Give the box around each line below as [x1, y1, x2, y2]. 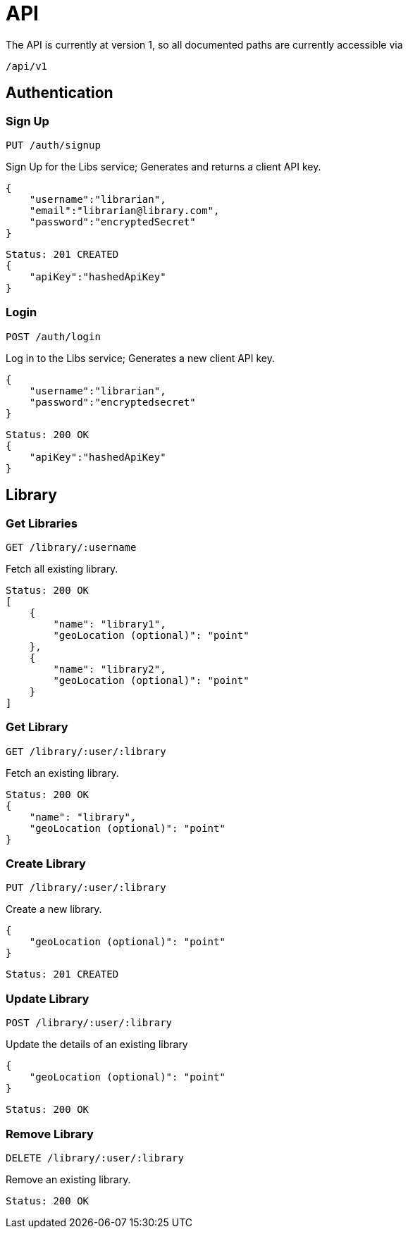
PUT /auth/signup [6, 139, 101, 151]
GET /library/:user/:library [6, 745, 166, 757]
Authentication [6, 84, 113, 102]
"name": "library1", [53, 618, 166, 630]
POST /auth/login [6, 330, 101, 342]
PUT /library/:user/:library [6, 882, 166, 894]
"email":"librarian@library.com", [29, 204, 220, 216]
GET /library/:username [6, 541, 137, 553]
